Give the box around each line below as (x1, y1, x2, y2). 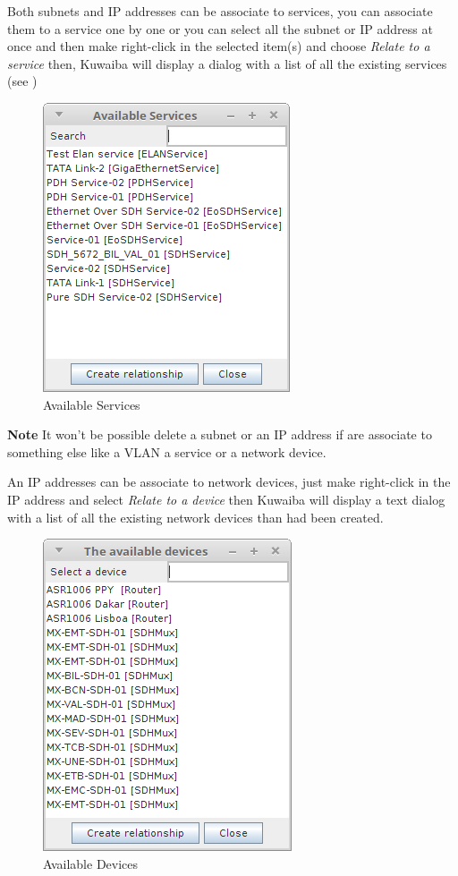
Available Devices (43, 854, 139, 872)
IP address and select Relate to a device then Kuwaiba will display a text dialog (7, 489, 445, 508)
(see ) (7, 72, 38, 90)
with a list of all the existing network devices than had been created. (7, 507, 384, 526)
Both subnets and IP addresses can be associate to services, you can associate (7, 2, 433, 20)
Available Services (43, 395, 140, 413)
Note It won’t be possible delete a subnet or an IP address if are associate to (7, 425, 432, 444)
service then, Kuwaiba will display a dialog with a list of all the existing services (7, 54, 447, 72)
